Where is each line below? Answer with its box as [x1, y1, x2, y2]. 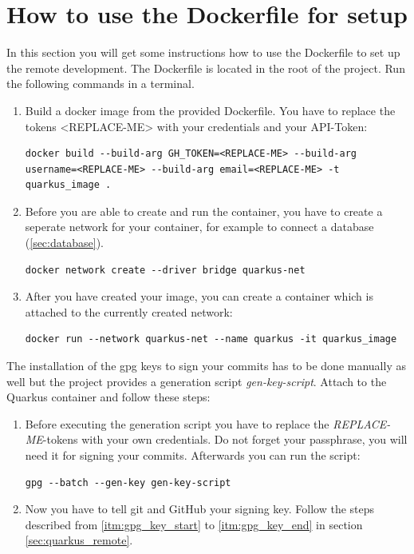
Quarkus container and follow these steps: [6, 389, 211, 405]
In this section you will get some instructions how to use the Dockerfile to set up [6, 44, 400, 61]
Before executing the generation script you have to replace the [25, 415, 329, 432]
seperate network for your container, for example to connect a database [25, 218, 374, 235]
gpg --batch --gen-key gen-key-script [25, 476, 231, 488]
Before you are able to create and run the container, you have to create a [25, 202, 383, 219]
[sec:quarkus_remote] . [25, 532, 133, 548]
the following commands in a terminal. [6, 75, 195, 92]
